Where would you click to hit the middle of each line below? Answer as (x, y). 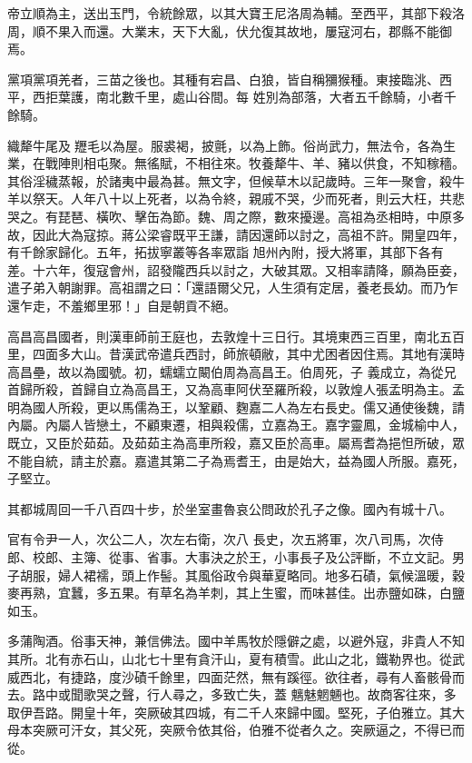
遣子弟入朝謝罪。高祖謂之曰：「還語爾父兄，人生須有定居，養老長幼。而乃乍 (233, 287)
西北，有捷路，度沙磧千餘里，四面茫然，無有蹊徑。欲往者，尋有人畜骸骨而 (242, 676)
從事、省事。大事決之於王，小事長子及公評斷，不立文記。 (280, 557)
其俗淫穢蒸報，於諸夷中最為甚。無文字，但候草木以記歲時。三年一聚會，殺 (230, 180)
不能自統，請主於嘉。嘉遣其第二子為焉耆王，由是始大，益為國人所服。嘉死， (236, 460)
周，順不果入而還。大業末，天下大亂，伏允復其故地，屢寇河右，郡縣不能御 (230, 30)
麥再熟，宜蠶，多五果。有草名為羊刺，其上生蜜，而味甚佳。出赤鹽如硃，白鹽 (236, 593)
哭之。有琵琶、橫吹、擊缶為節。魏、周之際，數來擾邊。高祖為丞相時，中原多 (236, 216)
